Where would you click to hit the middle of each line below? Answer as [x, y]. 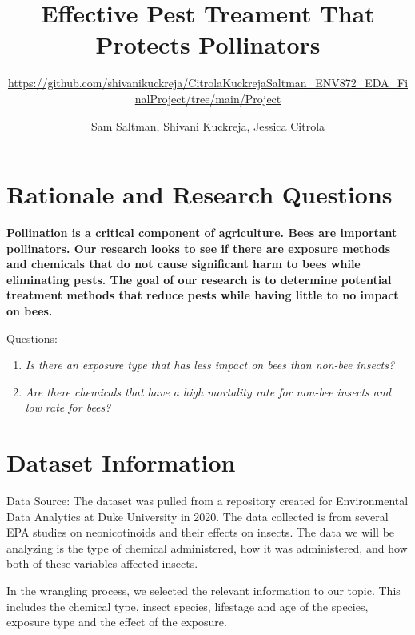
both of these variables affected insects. [102, 563]
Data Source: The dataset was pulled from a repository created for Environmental [207, 501]
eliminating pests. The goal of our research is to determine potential [199, 279]
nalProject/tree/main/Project [208, 98]
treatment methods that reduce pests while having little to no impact [203, 295]
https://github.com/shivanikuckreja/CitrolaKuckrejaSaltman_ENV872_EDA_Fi [208, 83]
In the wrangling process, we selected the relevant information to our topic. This [204, 591]
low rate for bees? [68, 407]
